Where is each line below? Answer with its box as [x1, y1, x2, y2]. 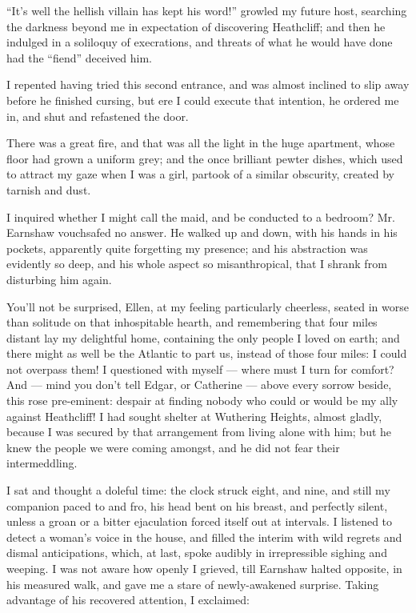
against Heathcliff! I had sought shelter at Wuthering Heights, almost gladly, [6, 407, 382, 424]
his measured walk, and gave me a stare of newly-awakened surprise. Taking [6, 575, 379, 592]
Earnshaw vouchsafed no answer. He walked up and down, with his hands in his [6, 224, 398, 241]
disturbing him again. [6, 270, 112, 287]
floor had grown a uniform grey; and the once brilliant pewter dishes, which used [6, 150, 403, 166]
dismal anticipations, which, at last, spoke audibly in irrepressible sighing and [6, 544, 387, 561]
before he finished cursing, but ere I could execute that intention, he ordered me [6, 91, 399, 108]
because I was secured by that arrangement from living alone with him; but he [6, 423, 392, 440]
